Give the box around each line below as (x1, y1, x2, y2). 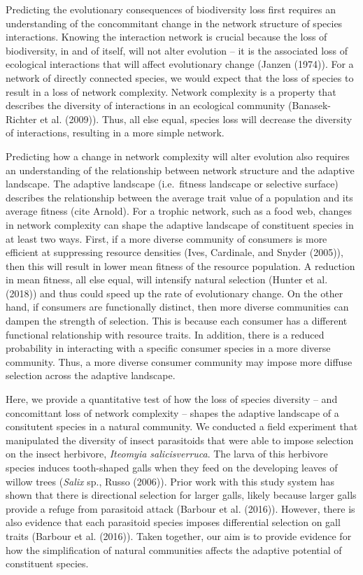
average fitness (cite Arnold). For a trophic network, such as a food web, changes (6, 204, 353, 218)
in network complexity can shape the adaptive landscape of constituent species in (6, 217, 354, 232)
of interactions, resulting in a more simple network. (6, 125, 225, 140)
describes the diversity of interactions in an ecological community (6, 98, 285, 113)
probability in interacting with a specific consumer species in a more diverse (6, 341, 331, 355)
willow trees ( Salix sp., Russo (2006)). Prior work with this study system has (6, 474, 335, 488)
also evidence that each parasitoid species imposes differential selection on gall (6, 515, 341, 530)
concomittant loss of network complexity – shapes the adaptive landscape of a (6, 405, 339, 420)
